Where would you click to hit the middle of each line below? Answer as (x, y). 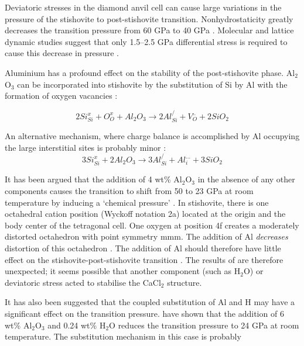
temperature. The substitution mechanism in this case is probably (123, 336)
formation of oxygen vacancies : (61, 96)
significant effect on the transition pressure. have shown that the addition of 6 (144, 313)
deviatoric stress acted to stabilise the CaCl (83, 282)
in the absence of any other (246, 179)
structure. (185, 282)
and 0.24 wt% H (77, 325)
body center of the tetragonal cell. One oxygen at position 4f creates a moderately (152, 225)
